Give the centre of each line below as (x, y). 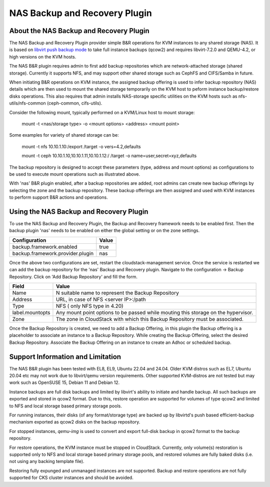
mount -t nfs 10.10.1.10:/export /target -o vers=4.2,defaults (81, 146)
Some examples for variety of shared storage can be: (64, 135)
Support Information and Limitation (65, 357)
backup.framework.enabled (45, 247)
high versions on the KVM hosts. (43, 57)
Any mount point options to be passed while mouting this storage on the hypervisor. (154, 312)
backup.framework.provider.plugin (53, 253)
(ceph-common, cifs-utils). (74, 103)
